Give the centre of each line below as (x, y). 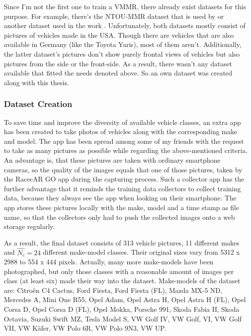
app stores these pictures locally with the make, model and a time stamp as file (122, 207)
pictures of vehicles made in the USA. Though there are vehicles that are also (119, 35)
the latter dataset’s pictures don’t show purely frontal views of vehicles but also (122, 53)
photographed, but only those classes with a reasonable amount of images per (119, 271)
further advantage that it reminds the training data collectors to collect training (123, 188)
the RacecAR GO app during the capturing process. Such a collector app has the (124, 179)
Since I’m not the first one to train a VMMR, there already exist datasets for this (125, 6)
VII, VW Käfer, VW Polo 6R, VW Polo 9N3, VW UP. (85, 328)
